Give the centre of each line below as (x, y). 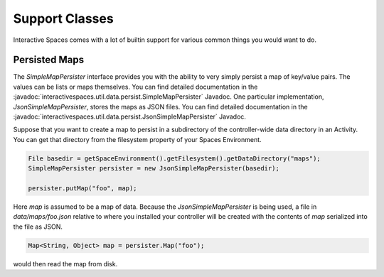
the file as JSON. (38, 227)
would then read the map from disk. (65, 264)
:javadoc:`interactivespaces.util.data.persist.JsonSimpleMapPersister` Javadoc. (130, 116)
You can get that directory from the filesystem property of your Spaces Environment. (138, 139)
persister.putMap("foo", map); (83, 188)
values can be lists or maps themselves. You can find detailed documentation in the (135, 87)
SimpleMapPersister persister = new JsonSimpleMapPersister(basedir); (154, 168)
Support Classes (63, 18)
